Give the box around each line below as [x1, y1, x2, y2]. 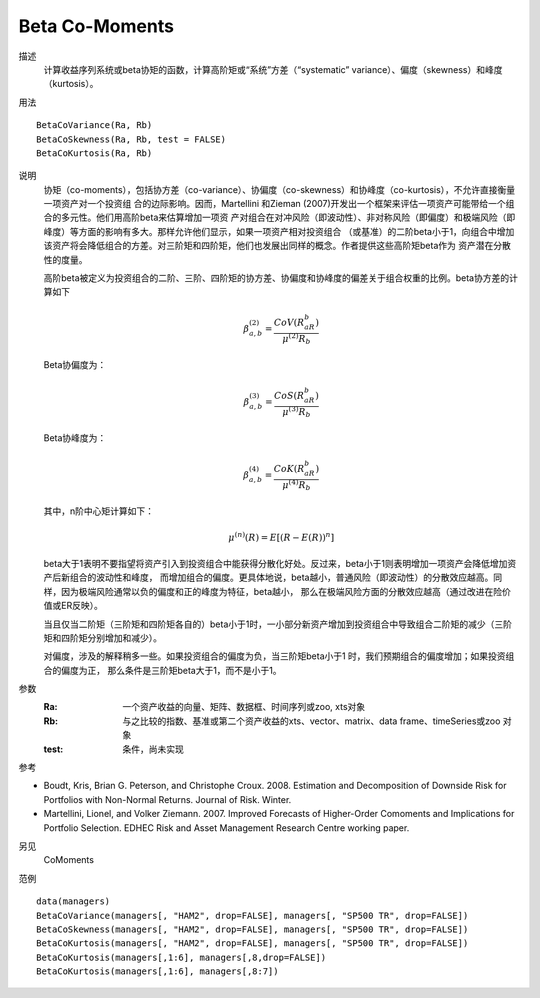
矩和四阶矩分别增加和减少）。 [43, 631, 162, 644]
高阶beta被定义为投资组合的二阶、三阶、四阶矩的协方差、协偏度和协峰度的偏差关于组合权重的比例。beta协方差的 [43, 272, 510, 284]
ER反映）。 [60, 600, 104, 612]
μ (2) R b [281, 331, 311, 347]
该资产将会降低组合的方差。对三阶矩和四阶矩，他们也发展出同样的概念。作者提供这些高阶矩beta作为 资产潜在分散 [43, 240, 512, 252]
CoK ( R [273, 463, 305, 474]
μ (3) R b [281, 405, 311, 420]
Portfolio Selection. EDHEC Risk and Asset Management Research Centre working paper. [43, 821, 410, 834]
